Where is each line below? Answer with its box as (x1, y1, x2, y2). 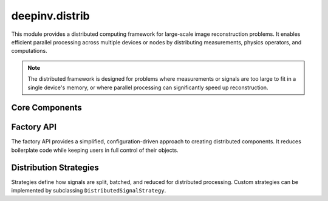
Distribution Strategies (11, 162, 100, 172)
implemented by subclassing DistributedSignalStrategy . (11, 187, 166, 194)
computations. (11, 47, 48, 55)
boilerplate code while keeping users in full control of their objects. (11, 146, 179, 154)
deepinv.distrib (11, 9, 91, 22)
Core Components (11, 103, 82, 113)
